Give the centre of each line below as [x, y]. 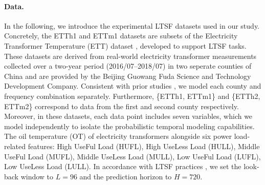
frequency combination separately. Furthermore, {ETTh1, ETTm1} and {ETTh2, [132, 96]
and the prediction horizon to [126, 176]
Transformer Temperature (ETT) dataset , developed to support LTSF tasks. [125, 45]
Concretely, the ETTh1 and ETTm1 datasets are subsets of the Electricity [121, 36]
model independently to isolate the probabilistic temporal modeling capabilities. [129, 126]
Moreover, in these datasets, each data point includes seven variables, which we [128, 116]
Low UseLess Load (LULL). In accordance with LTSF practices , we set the [123, 166]
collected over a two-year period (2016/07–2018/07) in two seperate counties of [128, 66]
